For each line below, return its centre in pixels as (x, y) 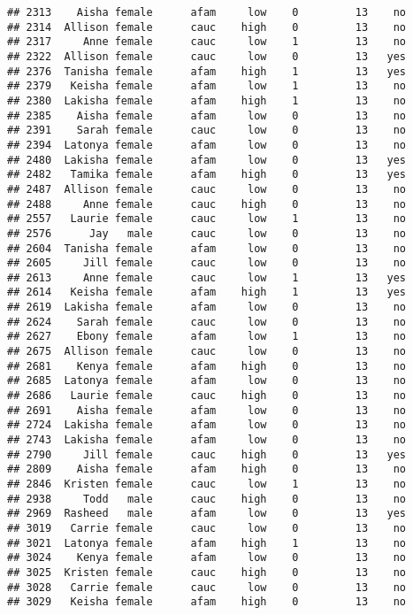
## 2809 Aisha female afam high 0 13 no (207, 469)
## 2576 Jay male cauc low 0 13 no (207, 233)
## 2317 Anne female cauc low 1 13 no (207, 42)
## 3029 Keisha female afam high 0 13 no (207, 602)
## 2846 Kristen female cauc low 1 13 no (207, 484)
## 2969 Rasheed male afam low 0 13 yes (207, 514)
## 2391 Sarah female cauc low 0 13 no (207, 131)
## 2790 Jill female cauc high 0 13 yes (207, 454)
